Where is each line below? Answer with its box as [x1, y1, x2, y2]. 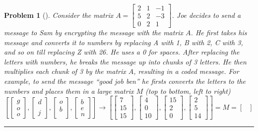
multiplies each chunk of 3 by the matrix [4, 66, 126, 76]
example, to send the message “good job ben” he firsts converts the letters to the [4, 76, 246, 86]
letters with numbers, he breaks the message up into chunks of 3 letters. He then [4, 56, 247, 66]
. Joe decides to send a [172, 9, 241, 20]
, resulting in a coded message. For [133, 66, 239, 76]
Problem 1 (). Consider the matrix [4, 9, 114, 20]
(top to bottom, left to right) [145, 85, 231, 96]
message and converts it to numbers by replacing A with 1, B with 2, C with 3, [4, 37, 243, 47]
